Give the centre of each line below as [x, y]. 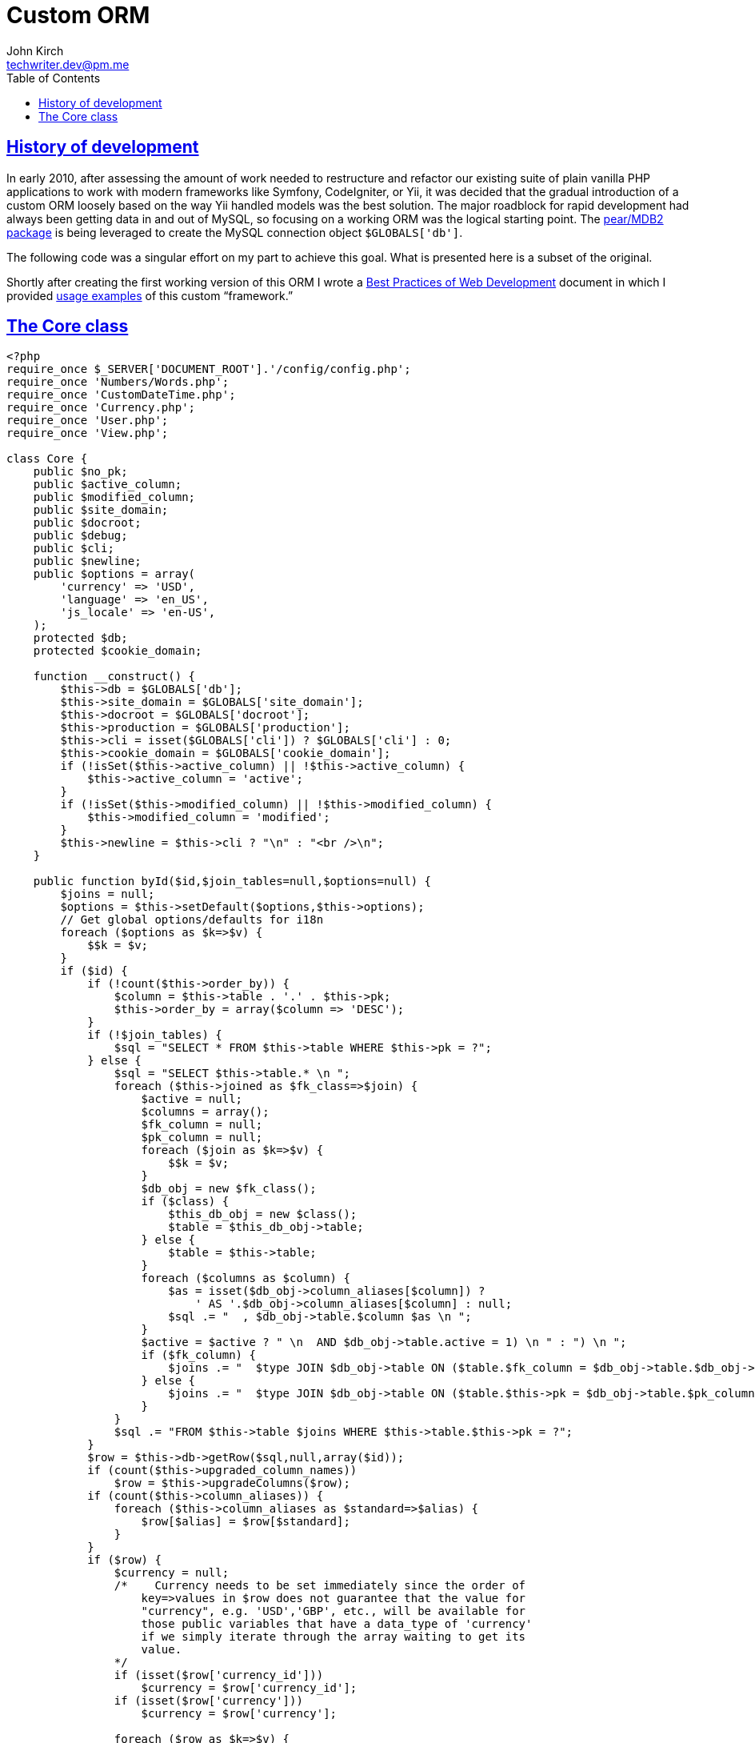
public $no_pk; [80, 472]
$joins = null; [108, 894]
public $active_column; [108, 485]
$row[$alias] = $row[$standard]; [246, 1522]
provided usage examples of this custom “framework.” [150, 295]
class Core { [47, 459]
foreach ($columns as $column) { [246, 1278]
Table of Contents [54, 78]
